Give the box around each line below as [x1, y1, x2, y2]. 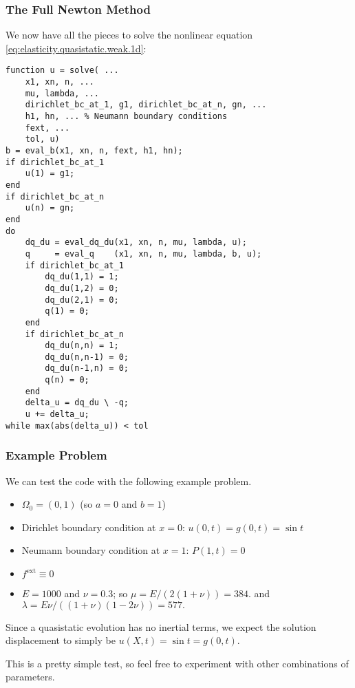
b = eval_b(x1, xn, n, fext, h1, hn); [6, 146, 183, 155]
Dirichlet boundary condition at [21, 519, 156, 534]
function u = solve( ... [6, 65, 119, 76]
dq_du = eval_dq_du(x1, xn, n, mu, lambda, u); [25, 237, 247, 248]
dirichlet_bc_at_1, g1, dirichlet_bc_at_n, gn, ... [25, 100, 267, 110]
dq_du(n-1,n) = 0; [45, 363, 129, 374]
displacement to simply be [6, 633, 116, 647]
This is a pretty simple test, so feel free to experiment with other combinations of [6, 656, 349, 670]
